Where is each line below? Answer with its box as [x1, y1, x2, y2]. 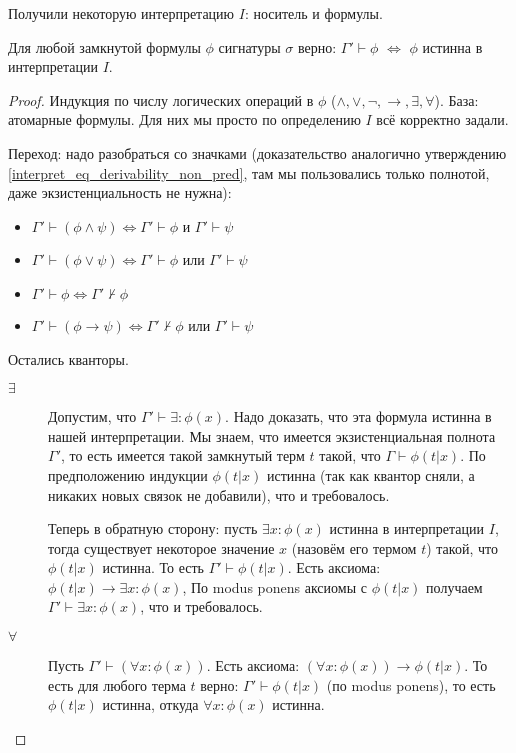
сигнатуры [218, 36, 281, 57]
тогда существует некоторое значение [48, 537, 275, 558]
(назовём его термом [291, 537, 417, 558]
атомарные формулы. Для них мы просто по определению [8, 109, 361, 130]
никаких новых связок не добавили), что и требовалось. [48, 484, 390, 505]
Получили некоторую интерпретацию [8, 3, 235, 23]
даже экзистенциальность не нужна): [8, 182, 232, 203]
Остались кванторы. [8, 348, 129, 369]
